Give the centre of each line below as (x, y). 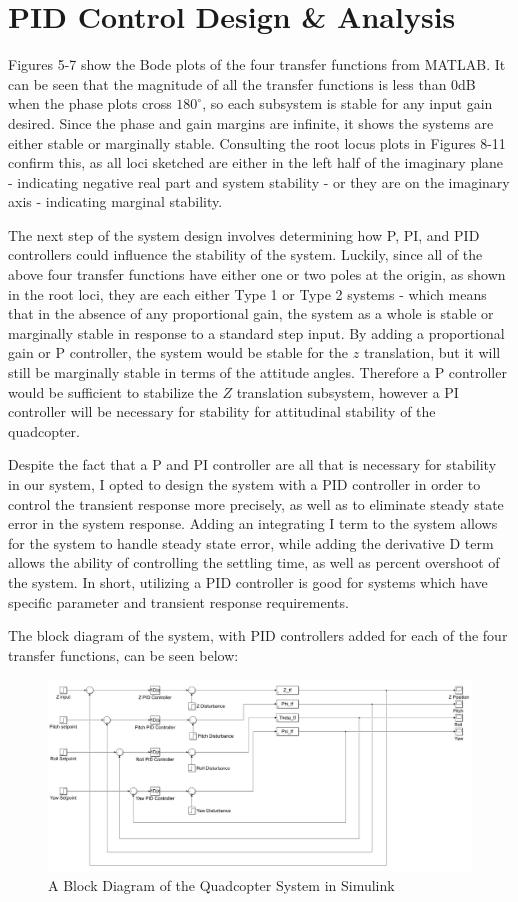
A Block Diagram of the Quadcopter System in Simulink (221, 884)
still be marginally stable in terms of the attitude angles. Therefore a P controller (257, 372)
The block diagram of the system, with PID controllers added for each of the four (258, 635)
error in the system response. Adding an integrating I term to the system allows (253, 523)
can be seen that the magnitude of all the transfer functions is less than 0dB (242, 83)
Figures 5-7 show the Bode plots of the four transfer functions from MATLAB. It (257, 64)
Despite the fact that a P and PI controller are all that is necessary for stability (252, 464)
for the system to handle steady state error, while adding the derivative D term (251, 542)
